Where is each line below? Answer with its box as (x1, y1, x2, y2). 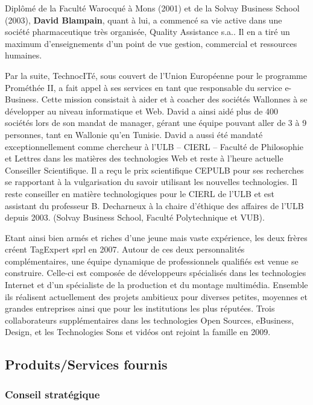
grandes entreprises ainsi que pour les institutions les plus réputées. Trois (5, 302, 275, 315)
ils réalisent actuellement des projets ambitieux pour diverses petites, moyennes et (5, 290, 308, 303)
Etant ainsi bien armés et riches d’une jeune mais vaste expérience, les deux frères (5, 231, 308, 243)
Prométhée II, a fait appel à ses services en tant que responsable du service (5, 81, 282, 93)
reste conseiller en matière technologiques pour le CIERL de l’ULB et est (5, 187, 275, 199)
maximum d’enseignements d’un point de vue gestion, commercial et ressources (5, 37, 297, 49)
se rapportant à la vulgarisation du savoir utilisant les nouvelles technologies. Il (5, 175, 297, 188)
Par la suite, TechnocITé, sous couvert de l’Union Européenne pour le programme (5, 69, 307, 81)
